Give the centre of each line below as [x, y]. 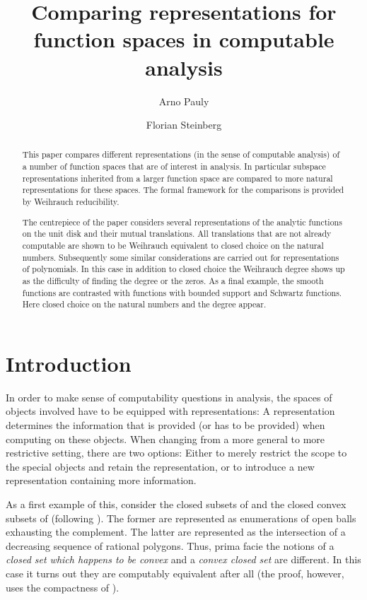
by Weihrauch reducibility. [71, 202]
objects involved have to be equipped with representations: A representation [170, 411]
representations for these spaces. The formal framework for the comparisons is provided [183, 190]
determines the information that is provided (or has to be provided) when [165, 425]
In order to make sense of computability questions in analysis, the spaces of [169, 397]
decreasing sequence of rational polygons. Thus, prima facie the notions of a [170, 545]
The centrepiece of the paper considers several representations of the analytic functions [182, 222]
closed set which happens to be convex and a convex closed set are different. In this [183, 559]
